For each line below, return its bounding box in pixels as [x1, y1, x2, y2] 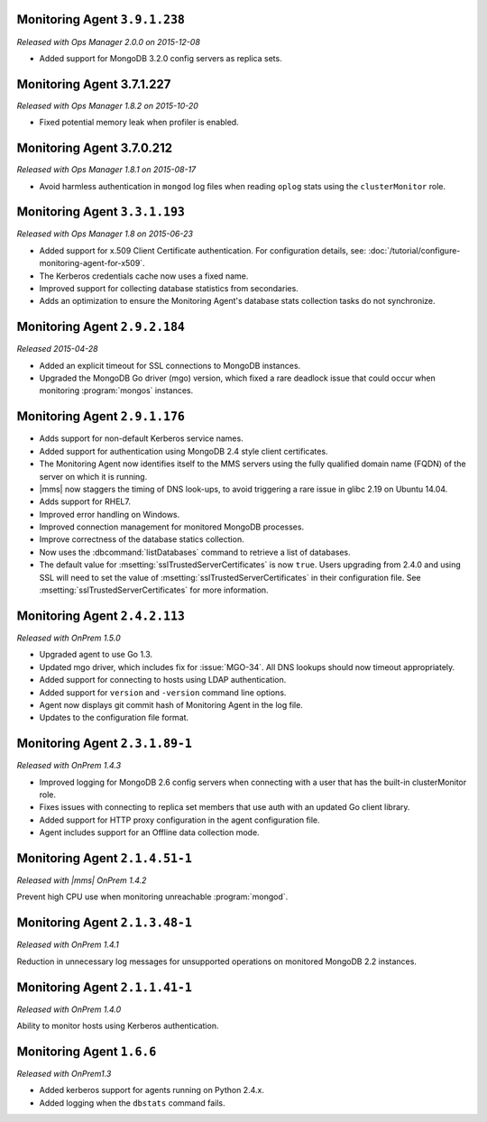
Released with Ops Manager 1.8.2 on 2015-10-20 [16, 100, 198, 111]
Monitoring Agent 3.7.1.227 [16, 77, 171, 92]
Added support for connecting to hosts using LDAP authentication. [39, 675, 287, 685]
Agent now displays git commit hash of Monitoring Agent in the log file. [39, 699, 304, 710]
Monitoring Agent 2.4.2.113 [16, 608, 185, 623]
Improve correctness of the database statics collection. [39, 534, 244, 545]
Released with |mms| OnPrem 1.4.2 [16, 875, 147, 886]
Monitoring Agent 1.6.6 [16, 1044, 157, 1059]
